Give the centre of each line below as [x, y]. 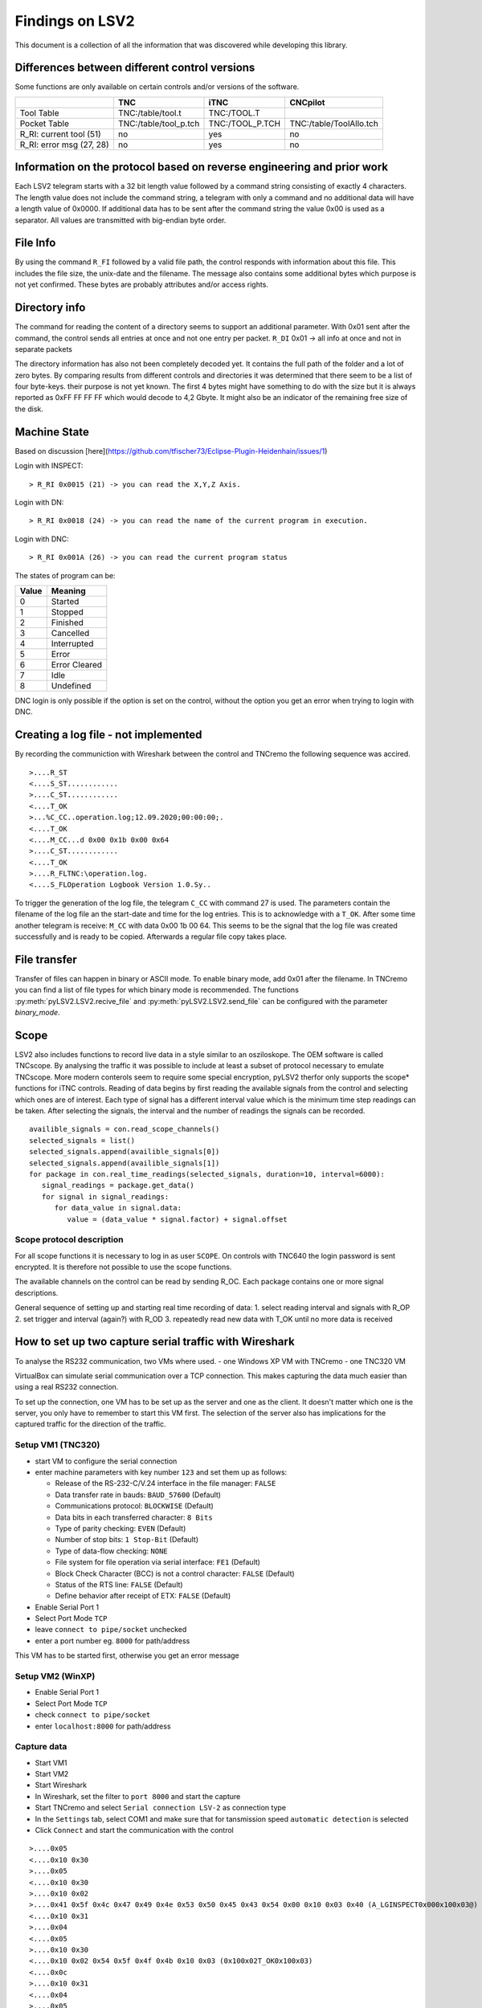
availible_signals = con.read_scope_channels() [125, 1129]
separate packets [43, 349]
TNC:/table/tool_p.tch [159, 123]
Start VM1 [51, 1762]
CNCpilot [307, 102]
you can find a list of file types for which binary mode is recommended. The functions [157, 990]
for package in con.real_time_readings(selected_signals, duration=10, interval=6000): [207, 1174]
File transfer [46, 959]
